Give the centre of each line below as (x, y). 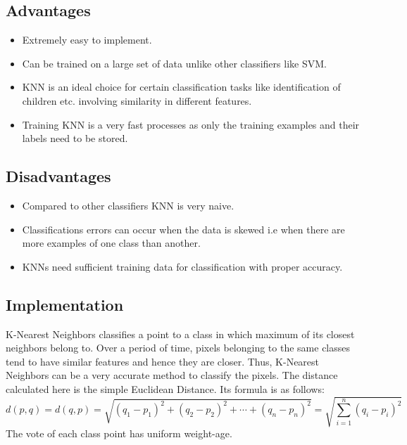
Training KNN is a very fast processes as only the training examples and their (191, 124)
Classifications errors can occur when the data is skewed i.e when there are (183, 229)
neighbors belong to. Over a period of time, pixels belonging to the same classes (178, 348)
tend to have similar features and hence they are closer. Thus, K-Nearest (163, 361)
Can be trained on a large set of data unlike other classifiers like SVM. (174, 63)
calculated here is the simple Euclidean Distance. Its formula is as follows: (165, 388)
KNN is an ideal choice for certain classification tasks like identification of (181, 87)
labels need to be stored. (75, 138)
